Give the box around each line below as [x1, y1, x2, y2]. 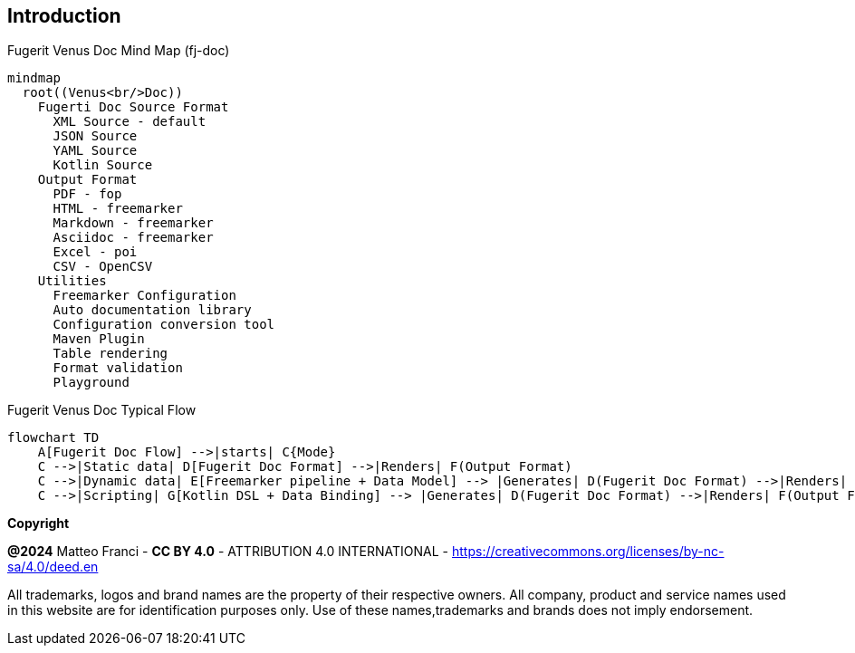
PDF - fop [53, 187, 122, 202]
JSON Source [53, 129, 138, 144]
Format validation [53, 360, 183, 376]
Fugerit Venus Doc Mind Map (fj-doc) [7, 43, 230, 59]
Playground [53, 375, 130, 390]
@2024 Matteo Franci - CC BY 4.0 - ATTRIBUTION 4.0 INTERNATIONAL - [7, 543, 449, 560]
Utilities [37, 274, 107, 289]
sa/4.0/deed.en [7, 559, 99, 575]
